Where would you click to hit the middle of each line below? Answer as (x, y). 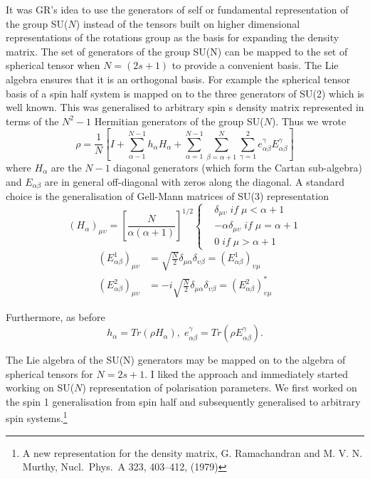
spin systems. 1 (37, 417)
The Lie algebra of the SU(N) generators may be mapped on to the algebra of (176, 360)
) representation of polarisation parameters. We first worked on (220, 388)
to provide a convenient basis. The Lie (255, 65)
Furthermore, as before (55, 316)
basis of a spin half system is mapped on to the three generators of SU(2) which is (185, 93)
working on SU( (40, 388)
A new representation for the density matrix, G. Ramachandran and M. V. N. (192, 452)
